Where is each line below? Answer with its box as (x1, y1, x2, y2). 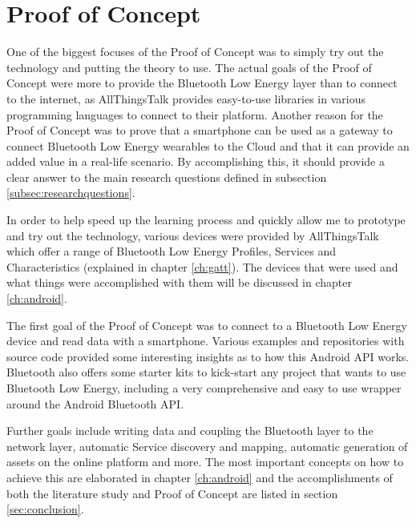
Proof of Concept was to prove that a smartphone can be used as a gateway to (6, 122, 393, 139)
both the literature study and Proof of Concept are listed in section (6, 485, 338, 501)
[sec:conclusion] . (6, 501, 84, 517)
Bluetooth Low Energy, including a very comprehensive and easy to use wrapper (6, 380, 402, 396)
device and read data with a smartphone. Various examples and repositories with (6, 332, 405, 349)
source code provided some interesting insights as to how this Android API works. (6, 348, 410, 364)
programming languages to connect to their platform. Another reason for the (6, 106, 383, 123)
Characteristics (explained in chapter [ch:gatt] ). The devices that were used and (6, 258, 398, 275)
